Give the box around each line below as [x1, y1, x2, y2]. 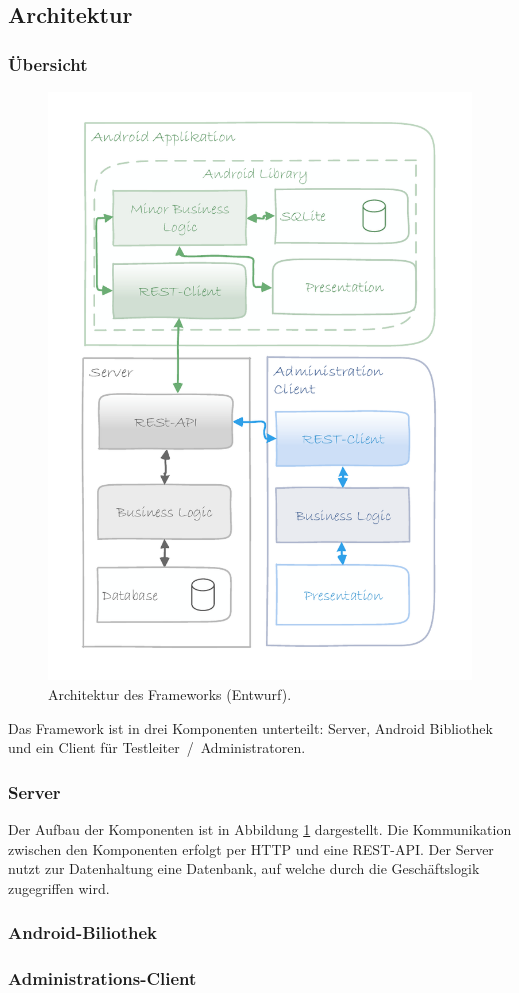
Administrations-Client [8, 966, 197, 991]
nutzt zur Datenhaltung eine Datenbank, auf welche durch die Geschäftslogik [8, 858, 480, 879]
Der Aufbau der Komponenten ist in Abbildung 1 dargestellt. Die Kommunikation [8, 818, 512, 839]
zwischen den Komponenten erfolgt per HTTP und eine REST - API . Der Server [8, 838, 494, 859]
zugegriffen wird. [8, 877, 110, 898]
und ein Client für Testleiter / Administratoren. [8, 737, 306, 758]
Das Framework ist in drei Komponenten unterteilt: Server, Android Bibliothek [8, 717, 493, 738]
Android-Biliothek [8, 920, 157, 945]
